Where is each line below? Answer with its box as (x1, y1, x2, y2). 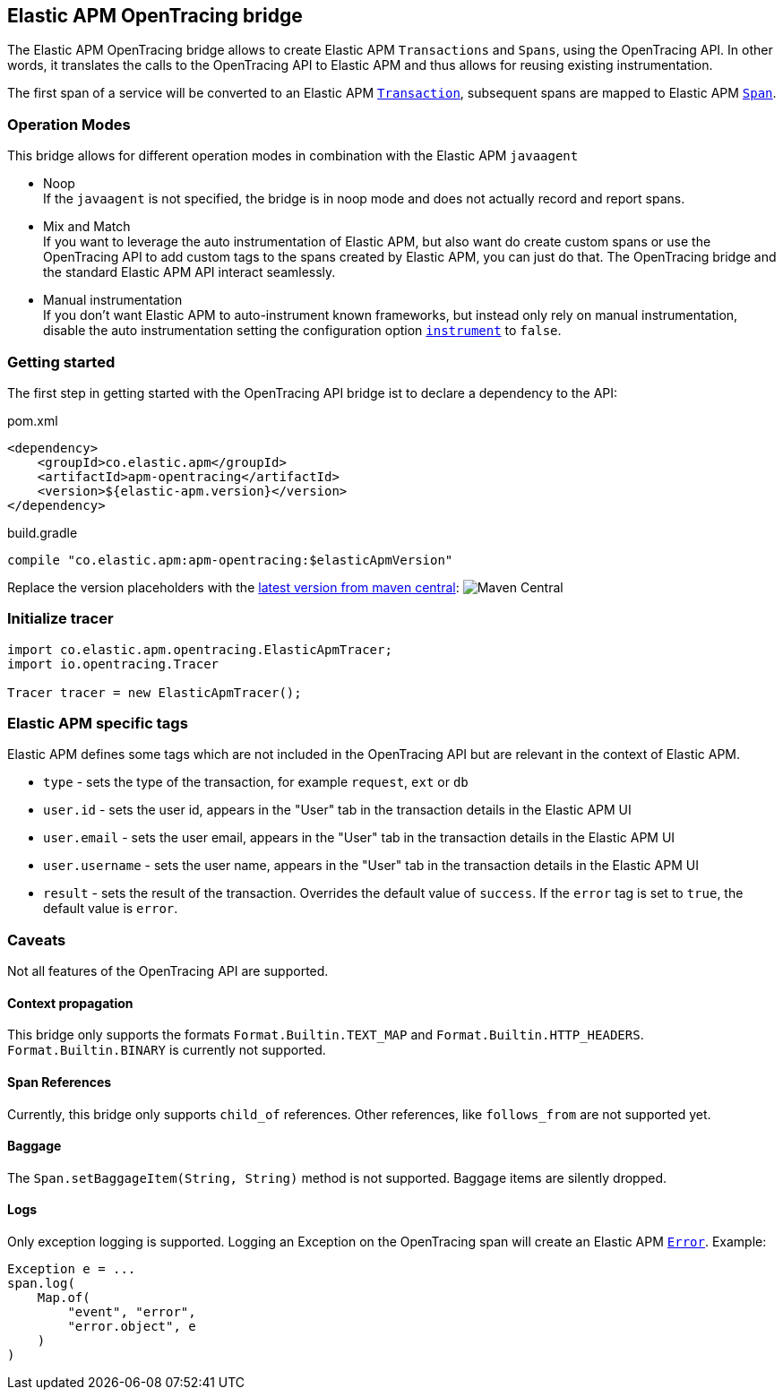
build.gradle (7, 524, 78, 540)
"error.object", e (67, 1319, 196, 1334)
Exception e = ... (7, 1262, 136, 1277)
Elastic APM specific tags (7, 714, 188, 733)
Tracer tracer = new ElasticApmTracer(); (7, 685, 302, 700)
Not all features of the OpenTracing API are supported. (7, 963, 329, 979)
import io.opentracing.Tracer (7, 656, 219, 671)
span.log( (7, 1276, 75, 1291)
